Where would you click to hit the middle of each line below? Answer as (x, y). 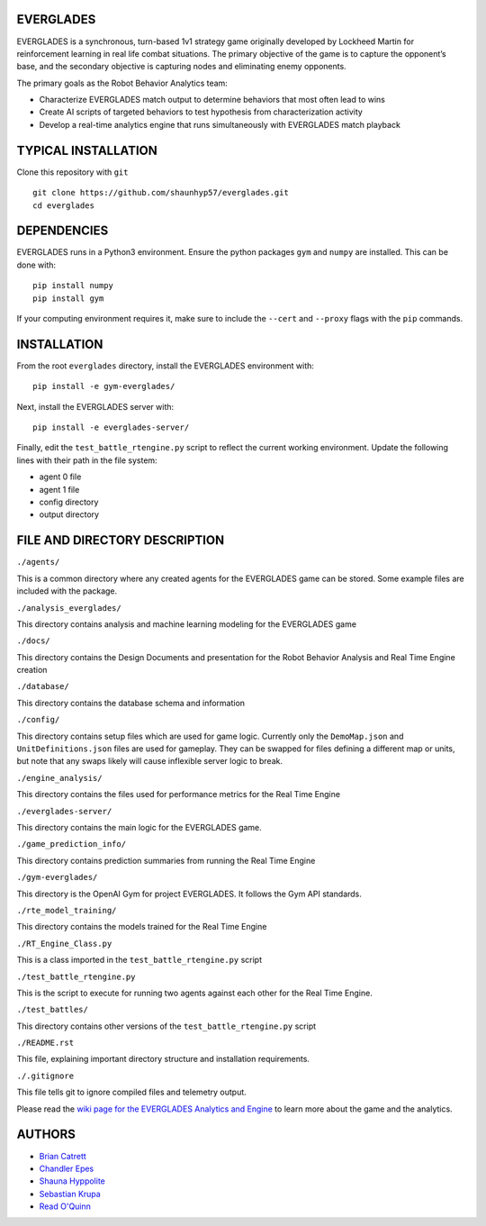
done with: (36, 265)
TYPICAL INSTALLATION (87, 150)
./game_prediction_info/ (71, 844)
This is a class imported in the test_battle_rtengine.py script (139, 960)
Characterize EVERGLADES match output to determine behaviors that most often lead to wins (212, 100)
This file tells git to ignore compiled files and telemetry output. (131, 1092)
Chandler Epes (67, 1168)
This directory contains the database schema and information (131, 703)
